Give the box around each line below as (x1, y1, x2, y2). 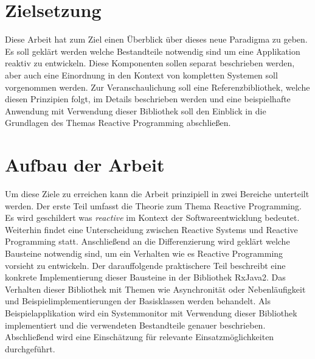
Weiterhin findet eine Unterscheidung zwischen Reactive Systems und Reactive (5, 223, 298, 235)
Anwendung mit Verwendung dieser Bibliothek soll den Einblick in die (5, 104, 266, 117)
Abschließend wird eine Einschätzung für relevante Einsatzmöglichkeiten (5, 330, 274, 343)
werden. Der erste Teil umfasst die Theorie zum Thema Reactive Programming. (5, 199, 302, 212)
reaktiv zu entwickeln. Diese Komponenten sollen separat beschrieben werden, (5, 57, 295, 69)
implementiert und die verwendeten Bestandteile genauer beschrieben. (5, 318, 266, 331)
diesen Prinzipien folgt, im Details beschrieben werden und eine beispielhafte (5, 92, 291, 105)
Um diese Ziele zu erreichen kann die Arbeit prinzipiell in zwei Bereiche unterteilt (5, 187, 310, 200)
